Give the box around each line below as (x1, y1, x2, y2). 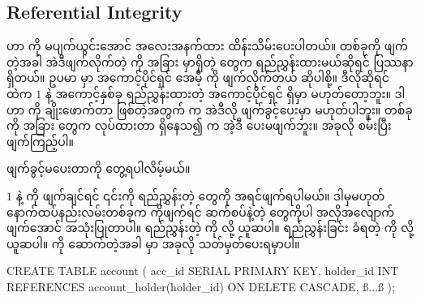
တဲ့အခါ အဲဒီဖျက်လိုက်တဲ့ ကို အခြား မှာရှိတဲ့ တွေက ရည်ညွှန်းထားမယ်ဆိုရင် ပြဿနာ (6, 53, 414, 70)
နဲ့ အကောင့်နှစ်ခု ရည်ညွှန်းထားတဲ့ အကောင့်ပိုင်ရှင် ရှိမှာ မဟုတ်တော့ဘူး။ (45, 84, 391, 101)
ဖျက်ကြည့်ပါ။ (6, 132, 74, 149)
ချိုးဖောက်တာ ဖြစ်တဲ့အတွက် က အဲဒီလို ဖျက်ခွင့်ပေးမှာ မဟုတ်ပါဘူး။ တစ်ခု (45, 101, 413, 118)
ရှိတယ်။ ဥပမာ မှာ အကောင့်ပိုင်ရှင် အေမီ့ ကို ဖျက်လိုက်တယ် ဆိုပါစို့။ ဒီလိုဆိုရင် (6, 69, 389, 86)
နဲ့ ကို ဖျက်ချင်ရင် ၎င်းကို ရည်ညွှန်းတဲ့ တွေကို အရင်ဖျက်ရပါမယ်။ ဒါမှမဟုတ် (15, 187, 385, 204)
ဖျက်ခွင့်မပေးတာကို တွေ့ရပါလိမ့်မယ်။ (6, 160, 191, 177)
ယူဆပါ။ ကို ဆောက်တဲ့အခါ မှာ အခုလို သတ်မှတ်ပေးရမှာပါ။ (6, 234, 300, 252)
